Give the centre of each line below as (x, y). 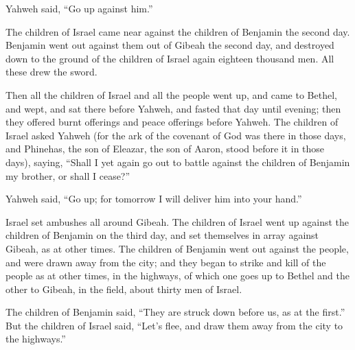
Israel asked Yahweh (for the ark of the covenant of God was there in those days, (176, 135)
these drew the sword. (51, 72)
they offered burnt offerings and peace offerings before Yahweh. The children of (172, 122)
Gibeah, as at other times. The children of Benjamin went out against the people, (177, 248)
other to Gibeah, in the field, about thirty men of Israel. (124, 289)
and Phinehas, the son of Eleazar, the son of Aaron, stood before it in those (165, 149)
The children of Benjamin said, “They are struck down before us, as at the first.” (175, 312)
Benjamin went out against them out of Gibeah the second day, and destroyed (170, 45)
